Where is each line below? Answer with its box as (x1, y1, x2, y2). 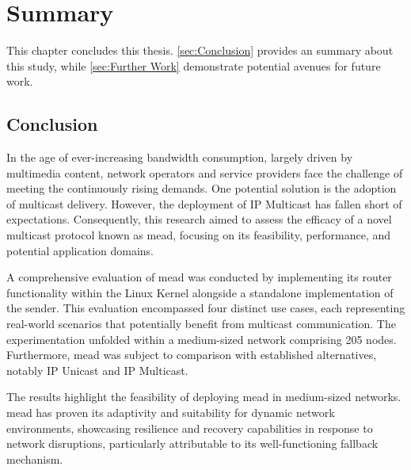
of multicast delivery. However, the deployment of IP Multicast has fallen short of (6, 195, 402, 212)
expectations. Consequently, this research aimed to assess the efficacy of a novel (6, 211, 392, 227)
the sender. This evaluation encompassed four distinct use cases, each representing (6, 300, 405, 316)
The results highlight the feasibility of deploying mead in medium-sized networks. (6, 388, 401, 405)
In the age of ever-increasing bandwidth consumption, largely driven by (6, 149, 353, 166)
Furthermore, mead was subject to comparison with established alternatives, (6, 346, 377, 363)
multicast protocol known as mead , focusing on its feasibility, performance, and (6, 227, 391, 243)
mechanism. (6, 450, 63, 467)
